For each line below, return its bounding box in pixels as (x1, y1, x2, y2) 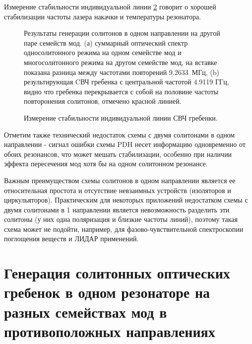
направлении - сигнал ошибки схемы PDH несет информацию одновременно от (4, 139, 246, 149)
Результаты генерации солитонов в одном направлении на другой (24, 28, 220, 38)
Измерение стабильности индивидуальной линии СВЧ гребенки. (24, 112, 218, 123)
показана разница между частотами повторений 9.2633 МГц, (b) (24, 67, 219, 77)
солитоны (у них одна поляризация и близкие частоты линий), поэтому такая (4, 214, 238, 224)
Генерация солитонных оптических (4, 263, 230, 283)
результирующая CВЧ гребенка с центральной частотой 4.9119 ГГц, (24, 76, 229, 87)
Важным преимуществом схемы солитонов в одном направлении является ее (4, 175, 236, 185)
